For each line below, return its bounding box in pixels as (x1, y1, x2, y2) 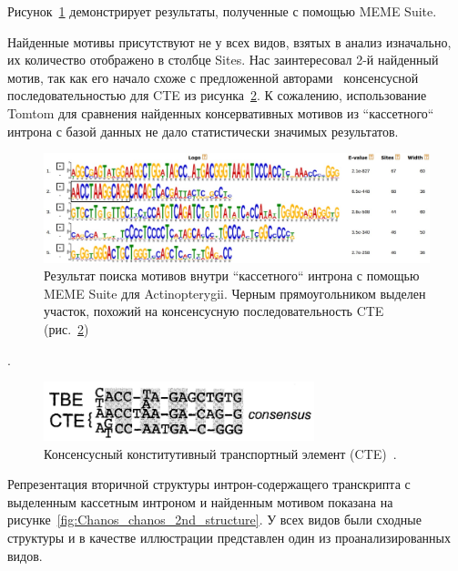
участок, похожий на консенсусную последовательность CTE (44, 301, 384, 321)
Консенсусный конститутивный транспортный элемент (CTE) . (44, 444, 397, 463)
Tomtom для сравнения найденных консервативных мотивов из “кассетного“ (7, 103, 434, 122)
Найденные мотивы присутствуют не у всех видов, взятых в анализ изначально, (7, 32, 452, 51)
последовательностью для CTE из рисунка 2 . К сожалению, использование (7, 86, 427, 105)
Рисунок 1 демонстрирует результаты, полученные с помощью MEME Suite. (7, 2, 437, 20)
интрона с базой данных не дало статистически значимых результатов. (7, 121, 399, 140)
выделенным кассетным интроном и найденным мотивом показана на (7, 492, 393, 511)
